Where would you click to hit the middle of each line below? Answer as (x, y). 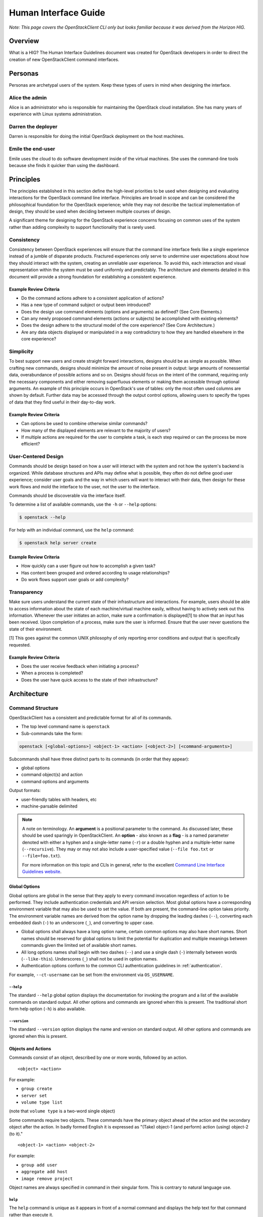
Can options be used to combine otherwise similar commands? (85, 424)
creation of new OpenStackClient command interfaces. (64, 59)
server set (34, 1096)
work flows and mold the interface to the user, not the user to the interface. (85, 486)
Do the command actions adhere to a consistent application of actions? (93, 298)
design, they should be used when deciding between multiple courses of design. (90, 211)
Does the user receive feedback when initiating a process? (80, 666)
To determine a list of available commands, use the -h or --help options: (83, 504)
